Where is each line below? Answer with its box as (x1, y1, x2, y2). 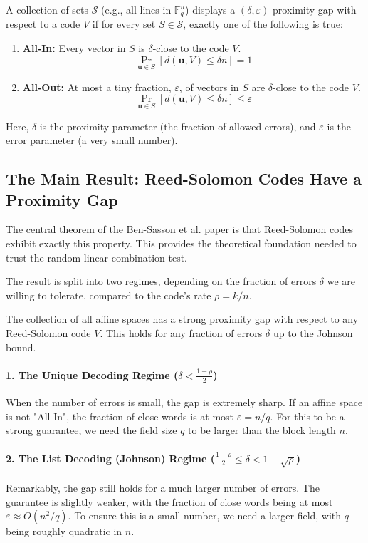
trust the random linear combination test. (6, 249, 188, 264)
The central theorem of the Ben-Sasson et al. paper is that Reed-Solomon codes (6, 222, 354, 237)
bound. (6, 339, 36, 354)
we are (327, 274, 356, 289)
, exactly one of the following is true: (183, 16, 343, 31)
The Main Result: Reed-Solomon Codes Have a (6, 167, 362, 190)
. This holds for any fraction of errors (100, 326, 263, 341)
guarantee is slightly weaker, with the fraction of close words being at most (6, 494, 333, 509)
